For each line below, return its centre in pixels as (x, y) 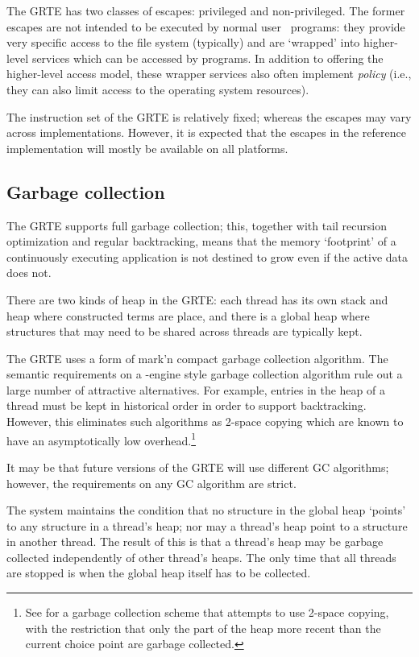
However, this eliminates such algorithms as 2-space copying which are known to (205, 421)
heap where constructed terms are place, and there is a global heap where (188, 315)
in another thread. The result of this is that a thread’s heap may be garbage (195, 541)
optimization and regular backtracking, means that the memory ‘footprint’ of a (201, 241)
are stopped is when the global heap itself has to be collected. (159, 573)
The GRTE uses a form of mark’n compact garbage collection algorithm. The (197, 358)
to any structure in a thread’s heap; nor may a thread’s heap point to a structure (207, 525)
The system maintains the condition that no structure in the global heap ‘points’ (206, 510)
